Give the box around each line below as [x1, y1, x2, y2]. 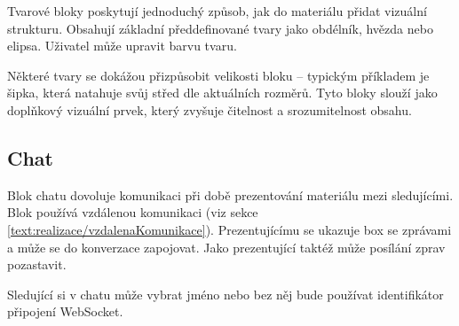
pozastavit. [7, 255, 67, 274]
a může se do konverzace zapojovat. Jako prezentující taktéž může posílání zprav [7, 237, 446, 256]
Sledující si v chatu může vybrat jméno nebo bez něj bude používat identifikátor [7, 284, 444, 303]
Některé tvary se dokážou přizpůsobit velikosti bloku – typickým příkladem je [7, 66, 430, 84]
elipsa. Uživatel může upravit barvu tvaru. [7, 36, 237, 55]
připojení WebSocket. [7, 302, 123, 321]
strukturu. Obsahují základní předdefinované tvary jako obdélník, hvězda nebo [7, 19, 433, 37]
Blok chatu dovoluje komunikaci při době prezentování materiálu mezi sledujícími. [7, 185, 454, 204]
